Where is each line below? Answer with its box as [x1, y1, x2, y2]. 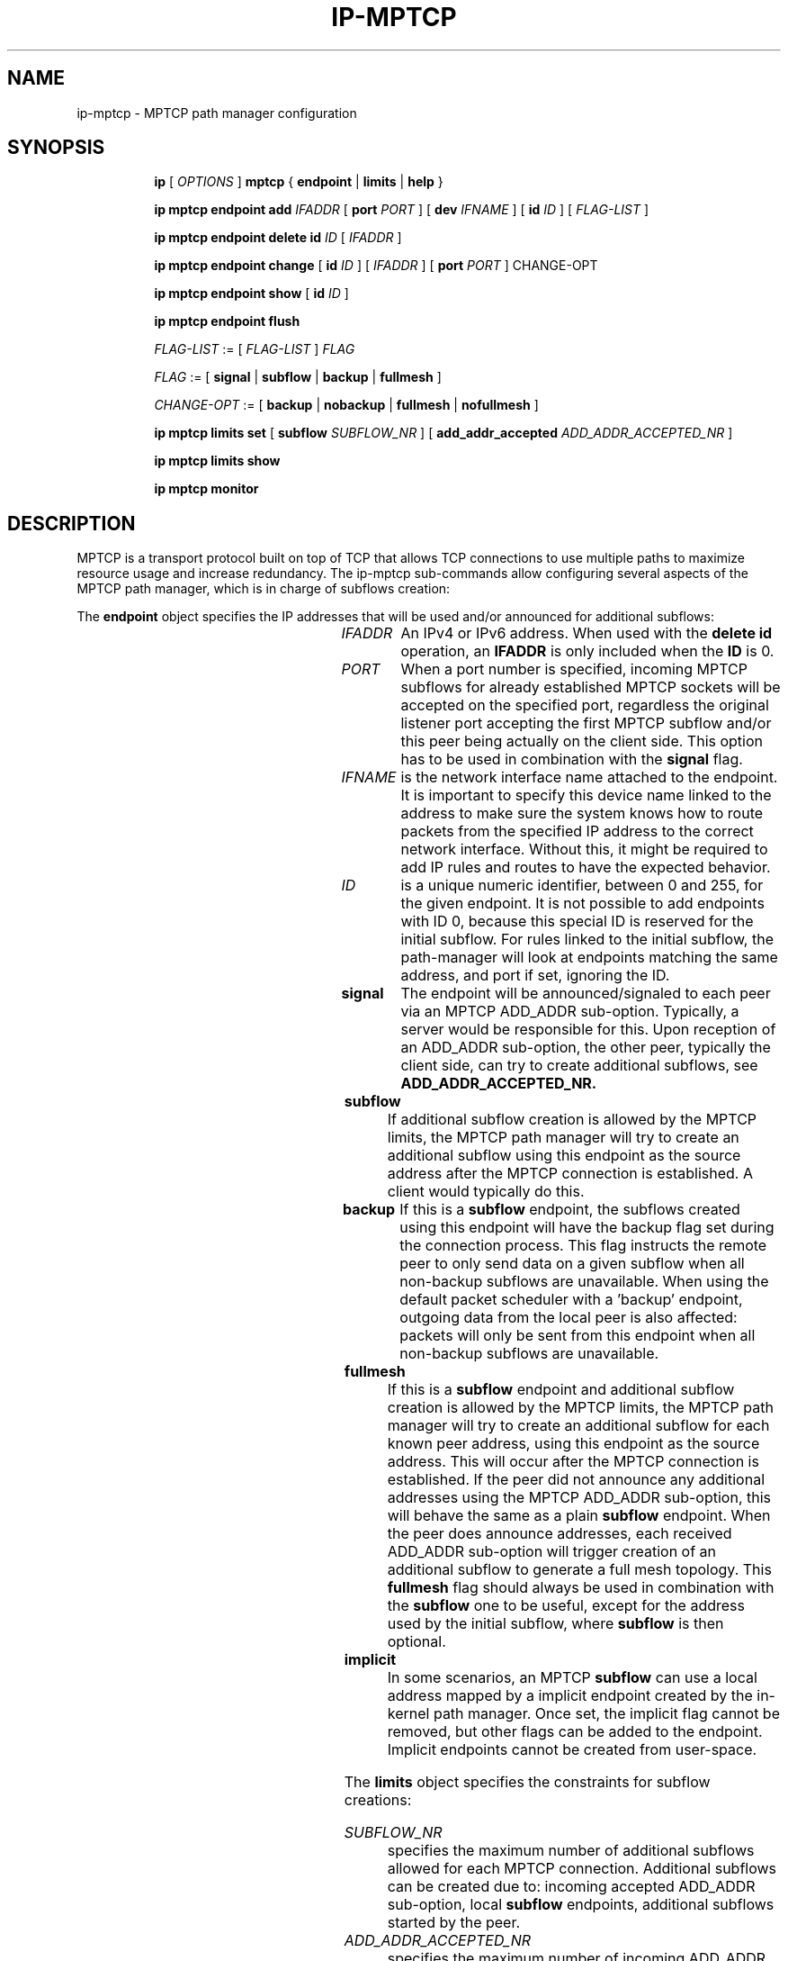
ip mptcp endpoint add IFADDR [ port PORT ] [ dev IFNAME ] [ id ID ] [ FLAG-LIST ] [154, 202, 649, 218]
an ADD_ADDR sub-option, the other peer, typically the [400, 1038, 771, 1057]
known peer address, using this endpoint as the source [387, 1434, 760, 1453]
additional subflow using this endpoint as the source [387, 1146, 741, 1165]
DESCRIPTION [7, 511, 136, 535]
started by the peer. [387, 1913, 521, 1932]
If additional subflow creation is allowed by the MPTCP [387, 1110, 757, 1129]
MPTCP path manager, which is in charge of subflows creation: [76, 581, 451, 597]
